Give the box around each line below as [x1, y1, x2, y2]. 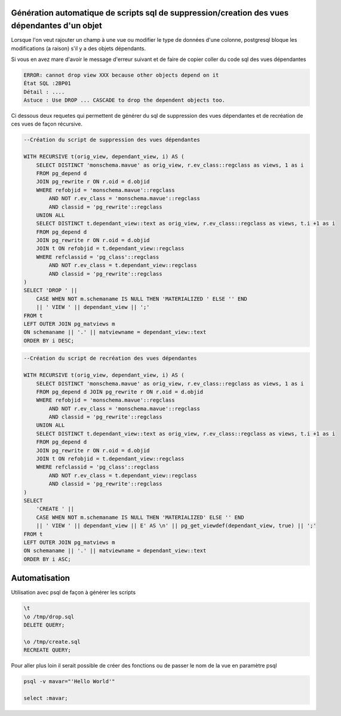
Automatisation [11, 573, 70, 583]
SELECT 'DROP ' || [23, 287, 78, 294]
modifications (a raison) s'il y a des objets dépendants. [11, 45, 146, 52]
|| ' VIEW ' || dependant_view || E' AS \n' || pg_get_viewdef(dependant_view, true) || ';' [36, 522, 317, 529]
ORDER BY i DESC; [23, 337, 75, 344]
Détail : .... [23, 88, 65, 95]
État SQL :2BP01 [23, 80, 72, 87]
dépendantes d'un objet [11, 21, 103, 31]
